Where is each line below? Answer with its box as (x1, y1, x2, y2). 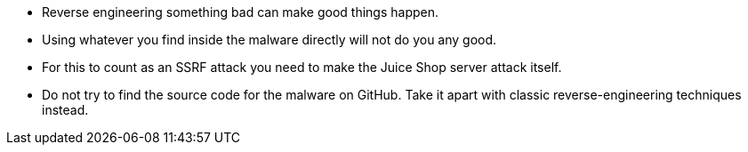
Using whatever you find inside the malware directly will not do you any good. (42, 32, 497, 47)
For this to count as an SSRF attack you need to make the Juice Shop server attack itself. (42, 60, 562, 75)
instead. (42, 102, 89, 117)
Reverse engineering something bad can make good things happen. (42, 4, 439, 20)
